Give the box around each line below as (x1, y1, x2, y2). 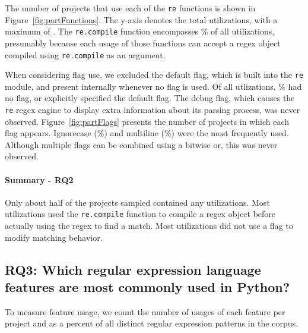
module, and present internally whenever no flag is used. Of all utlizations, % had (5, 80, 302, 92)
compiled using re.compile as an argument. (5, 48, 166, 61)
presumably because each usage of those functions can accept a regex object (5, 36, 281, 49)
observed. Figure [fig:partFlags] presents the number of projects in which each (5, 115, 289, 127)
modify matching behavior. (5, 231, 103, 243)
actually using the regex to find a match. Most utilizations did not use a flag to (5, 219, 293, 232)
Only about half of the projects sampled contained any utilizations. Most (5, 196, 270, 208)
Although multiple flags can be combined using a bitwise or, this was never (5, 138, 278, 150)
